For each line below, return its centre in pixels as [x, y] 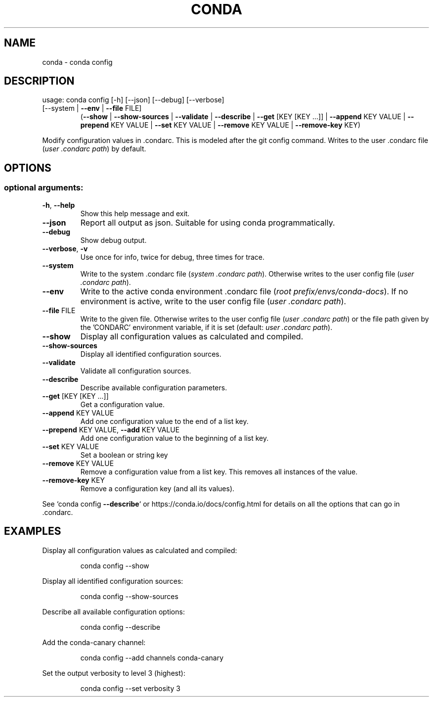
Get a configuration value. [123, 404]
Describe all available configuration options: [113, 611]
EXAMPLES [33, 531]
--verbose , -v [65, 248]
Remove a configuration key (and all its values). [157, 488]
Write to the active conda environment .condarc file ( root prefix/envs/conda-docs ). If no [244, 291]
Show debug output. [113, 240]
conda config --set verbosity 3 [130, 688]
